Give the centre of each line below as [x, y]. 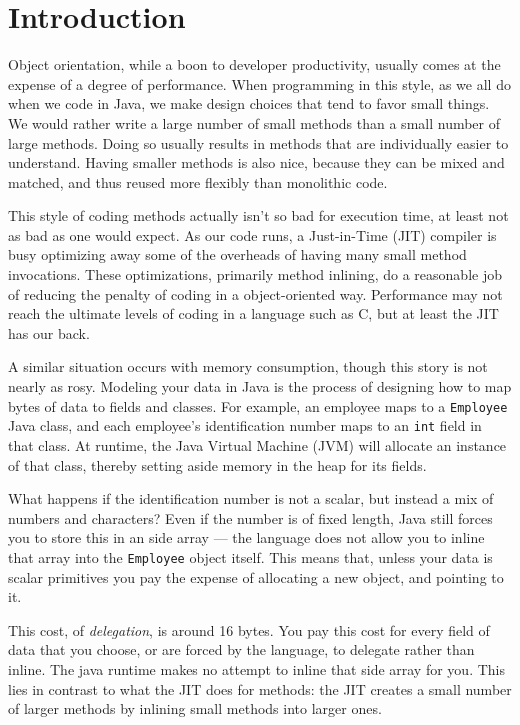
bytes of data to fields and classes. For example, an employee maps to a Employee [258, 405]
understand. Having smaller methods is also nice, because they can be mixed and [256, 162]
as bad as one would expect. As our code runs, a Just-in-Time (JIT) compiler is [252, 234]
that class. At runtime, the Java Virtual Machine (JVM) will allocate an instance [257, 444]
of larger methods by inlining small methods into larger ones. [195, 708]
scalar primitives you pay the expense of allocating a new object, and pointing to [256, 576]
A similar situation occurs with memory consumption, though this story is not [248, 366]
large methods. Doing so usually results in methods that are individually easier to [258, 142]
